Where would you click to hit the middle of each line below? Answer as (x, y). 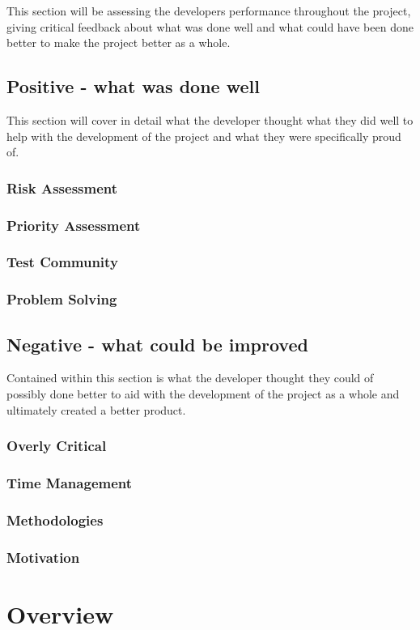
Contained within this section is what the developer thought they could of (190, 378)
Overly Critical (57, 446)
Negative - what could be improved (157, 344)
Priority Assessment (74, 225)
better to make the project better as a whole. (119, 43)
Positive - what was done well (133, 86)
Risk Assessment (62, 187)
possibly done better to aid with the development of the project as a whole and (203, 393)
